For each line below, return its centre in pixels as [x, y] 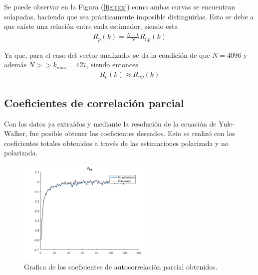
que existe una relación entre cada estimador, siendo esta [91, 26]
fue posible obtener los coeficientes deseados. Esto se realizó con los [132, 133]
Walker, [16, 133]
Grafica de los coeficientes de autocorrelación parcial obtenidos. [121, 267]
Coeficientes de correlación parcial [94, 102]
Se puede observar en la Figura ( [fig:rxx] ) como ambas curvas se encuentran [120, 6]
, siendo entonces [112, 65]
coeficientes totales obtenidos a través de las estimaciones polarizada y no [116, 143]
